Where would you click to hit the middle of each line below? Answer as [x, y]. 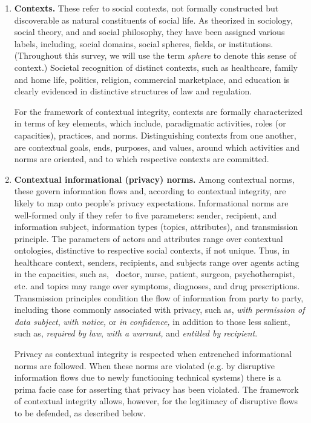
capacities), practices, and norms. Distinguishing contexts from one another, [155, 135]
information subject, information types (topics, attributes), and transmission [156, 227]
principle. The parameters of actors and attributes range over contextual [149, 238]
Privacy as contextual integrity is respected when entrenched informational [153, 354]
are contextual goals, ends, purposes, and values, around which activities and [157, 147]
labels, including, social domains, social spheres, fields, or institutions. [144, 43]
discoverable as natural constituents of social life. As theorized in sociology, [153, 20]
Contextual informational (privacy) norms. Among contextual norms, [154, 179]
